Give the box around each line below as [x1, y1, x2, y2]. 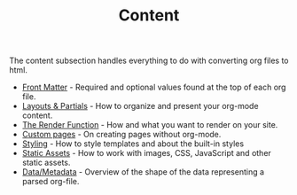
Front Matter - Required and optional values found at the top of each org [21, 82, 286, 93]
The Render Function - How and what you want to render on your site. [21, 120, 278, 130]
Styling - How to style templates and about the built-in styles [21, 138, 245, 149]
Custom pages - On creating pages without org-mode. [21, 129, 222, 140]
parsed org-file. [21, 176, 80, 187]
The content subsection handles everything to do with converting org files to [9, 55, 289, 66]
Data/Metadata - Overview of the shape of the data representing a [21, 167, 264, 177]
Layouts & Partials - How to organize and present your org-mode [21, 101, 259, 112]
